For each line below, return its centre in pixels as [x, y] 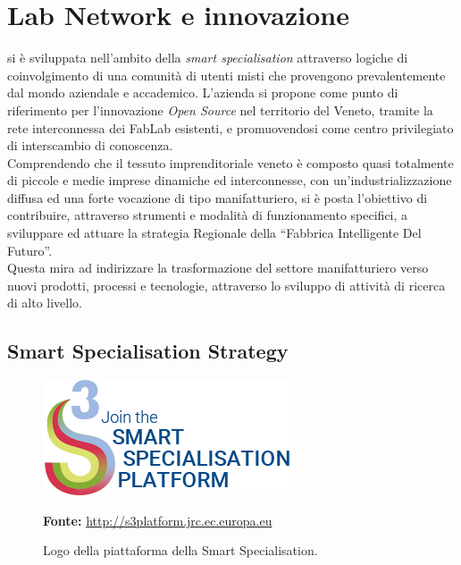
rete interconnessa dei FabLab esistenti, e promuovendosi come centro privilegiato [230, 127]
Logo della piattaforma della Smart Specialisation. [180, 550]
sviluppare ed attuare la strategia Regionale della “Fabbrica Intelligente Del [214, 233]
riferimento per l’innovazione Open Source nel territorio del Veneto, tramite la [220, 110]
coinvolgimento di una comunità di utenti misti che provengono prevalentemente [226, 75]
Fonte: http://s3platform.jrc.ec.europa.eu [158, 520]
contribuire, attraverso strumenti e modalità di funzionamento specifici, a [208, 215]
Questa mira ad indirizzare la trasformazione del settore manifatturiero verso [218, 268]
